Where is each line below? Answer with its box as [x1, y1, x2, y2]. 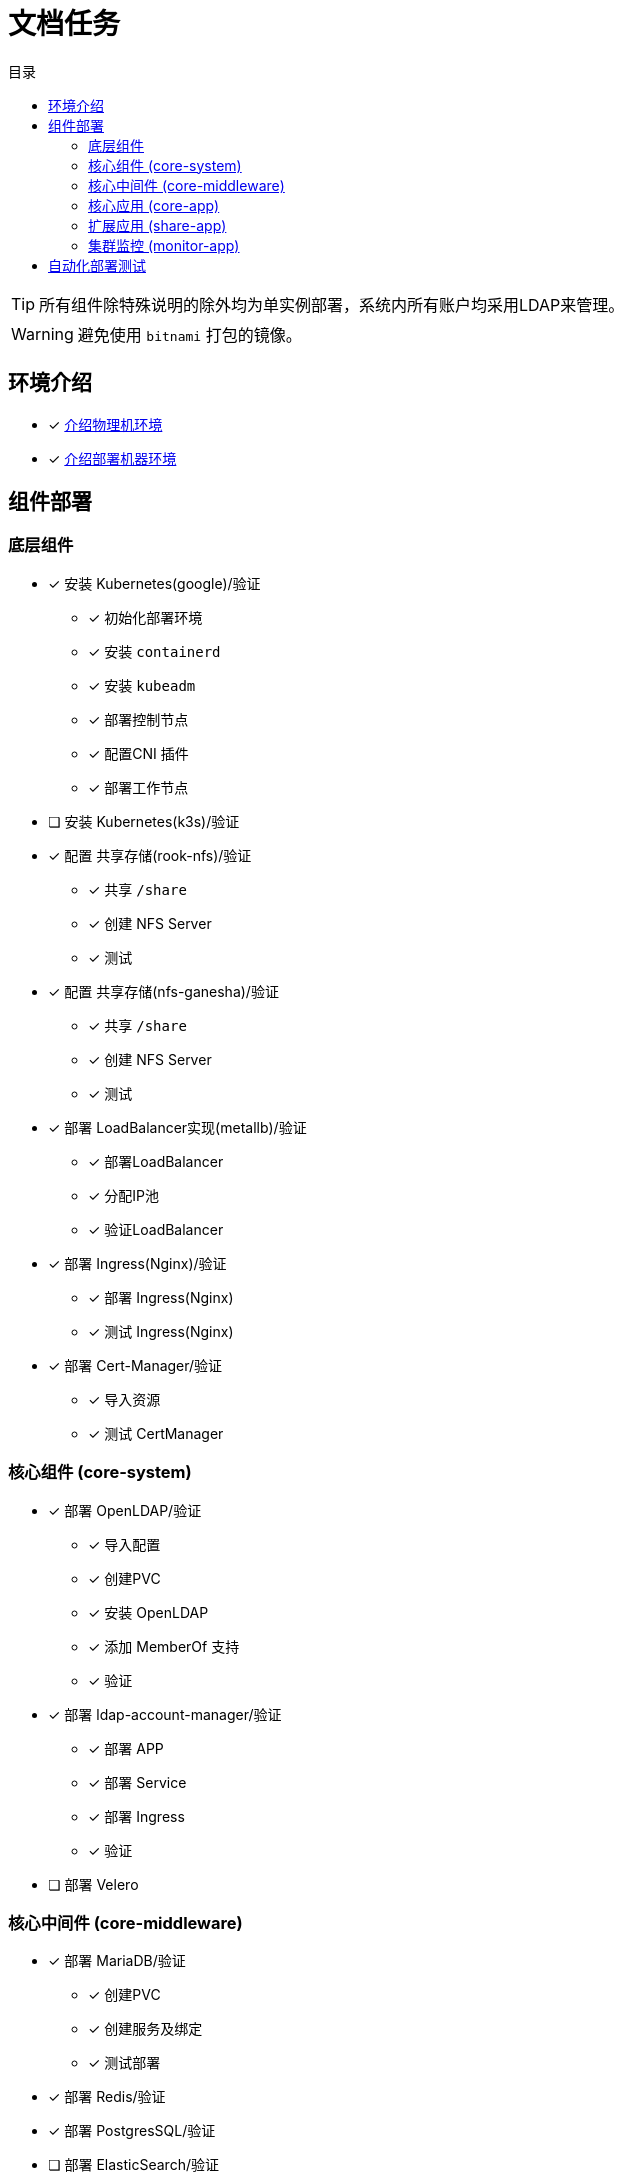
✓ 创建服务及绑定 [88, 2020, 203, 2038]
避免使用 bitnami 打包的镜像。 [77, 324, 302, 345]
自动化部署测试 [48, 256, 146, 274]
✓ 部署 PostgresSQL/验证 [48, 2122, 216, 2140]
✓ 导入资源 [88, 1390, 161, 1408]
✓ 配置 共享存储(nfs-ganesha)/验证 [48, 982, 279, 1000]
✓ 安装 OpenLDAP [88, 1603, 209, 1621]
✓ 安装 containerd [88, 642, 221, 660]
